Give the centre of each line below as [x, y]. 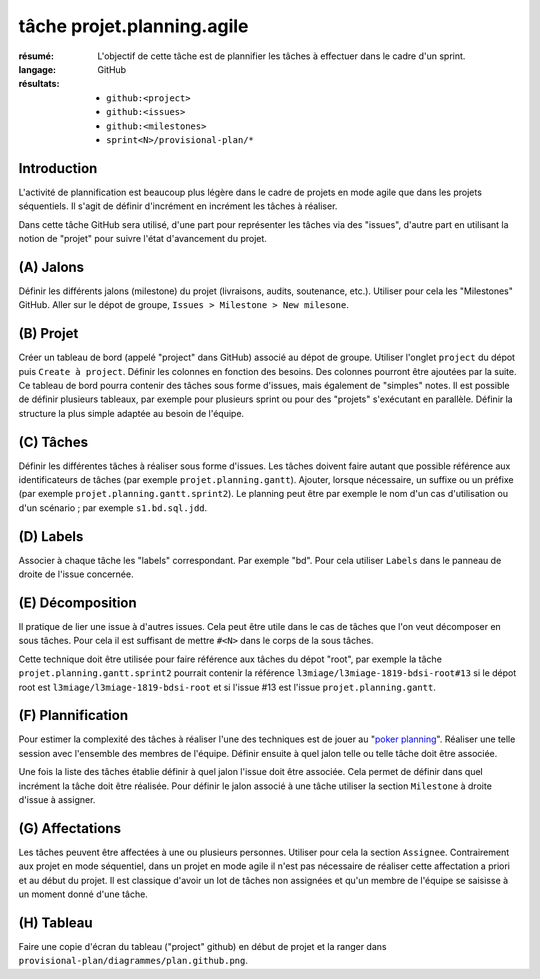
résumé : [36, 56]
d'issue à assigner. [57, 800]
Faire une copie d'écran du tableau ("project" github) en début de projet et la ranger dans [202, 947]
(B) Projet [48, 333]
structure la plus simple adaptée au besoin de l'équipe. [131, 413]
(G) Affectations [70, 828]
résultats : [39, 84]
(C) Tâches [53, 441]
